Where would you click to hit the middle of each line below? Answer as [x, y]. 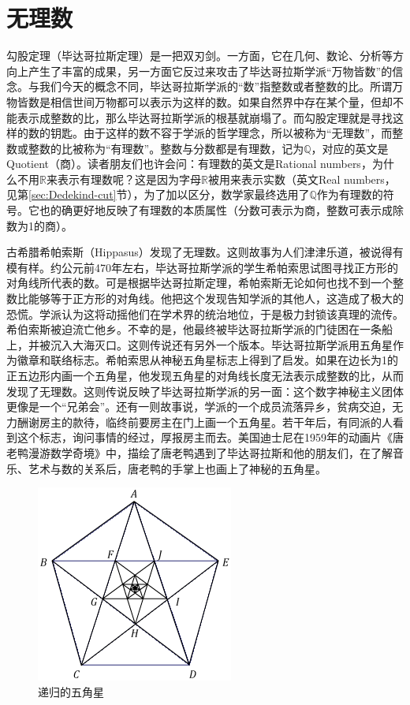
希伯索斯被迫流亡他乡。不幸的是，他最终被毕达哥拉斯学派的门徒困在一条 [194, 329]
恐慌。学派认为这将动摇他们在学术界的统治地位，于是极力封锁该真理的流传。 [205, 313]
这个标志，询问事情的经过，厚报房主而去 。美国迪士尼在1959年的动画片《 [205, 437]
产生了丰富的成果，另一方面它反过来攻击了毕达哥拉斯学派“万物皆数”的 [210, 71]
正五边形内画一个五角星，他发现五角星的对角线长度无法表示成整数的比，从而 [205, 375]
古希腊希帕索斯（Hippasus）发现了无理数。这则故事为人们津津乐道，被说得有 [205, 252]
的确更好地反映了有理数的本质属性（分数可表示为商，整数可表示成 [221, 210]
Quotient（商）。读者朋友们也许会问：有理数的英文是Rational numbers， [189, 164]
